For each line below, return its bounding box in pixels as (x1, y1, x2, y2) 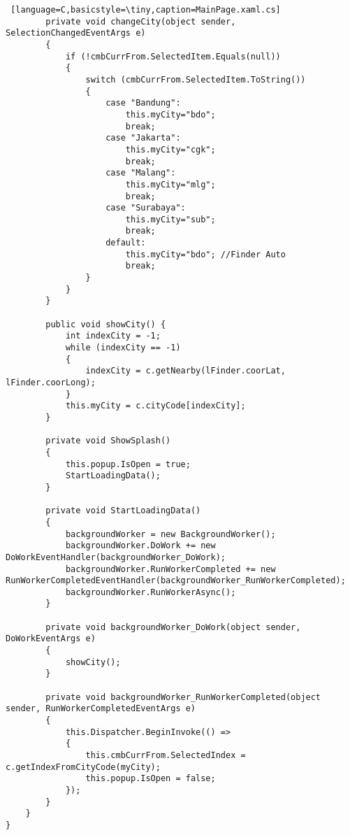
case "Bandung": (105, 98, 181, 108)
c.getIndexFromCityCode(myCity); (6, 762, 161, 772)
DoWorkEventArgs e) (6, 634, 96, 644)
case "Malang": (105, 168, 176, 178)
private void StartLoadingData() (45, 506, 201, 516)
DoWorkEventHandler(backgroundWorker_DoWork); (6, 552, 226, 562)
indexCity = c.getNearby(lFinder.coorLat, (85, 366, 286, 376)
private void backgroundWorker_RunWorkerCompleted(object (45, 692, 321, 702)
